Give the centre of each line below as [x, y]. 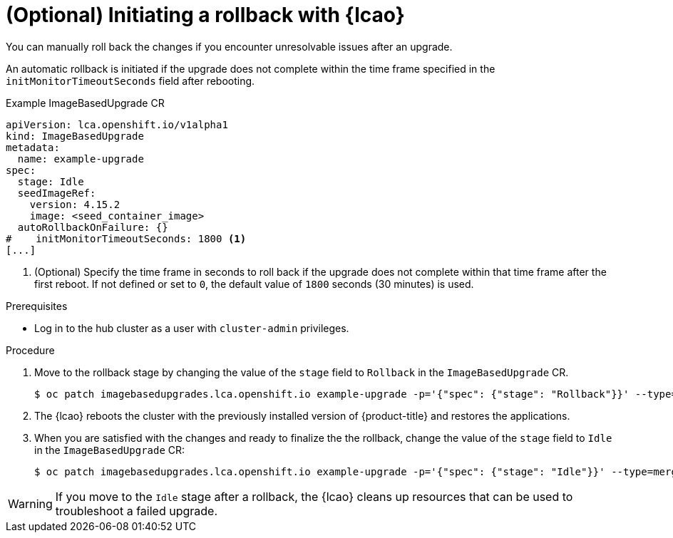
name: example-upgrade [81, 159]
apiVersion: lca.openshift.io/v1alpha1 [117, 124]
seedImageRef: [57, 193]
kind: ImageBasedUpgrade [75, 136]
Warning [30, 503]
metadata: [33, 147]
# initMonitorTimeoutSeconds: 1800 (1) [126, 238]
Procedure [30, 350]
